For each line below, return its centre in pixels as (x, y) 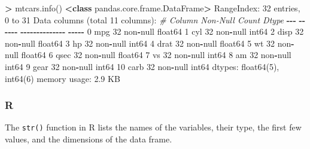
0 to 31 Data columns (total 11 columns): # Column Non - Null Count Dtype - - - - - (155, 19)
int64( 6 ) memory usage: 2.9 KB (63, 78)
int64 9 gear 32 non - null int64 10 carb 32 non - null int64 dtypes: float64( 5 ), (142, 66)
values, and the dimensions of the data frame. (89, 139)
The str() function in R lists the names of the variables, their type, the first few (153, 127)
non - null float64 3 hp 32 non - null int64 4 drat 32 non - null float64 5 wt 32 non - (150, 43)
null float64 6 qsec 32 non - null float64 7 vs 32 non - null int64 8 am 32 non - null (148, 55)
